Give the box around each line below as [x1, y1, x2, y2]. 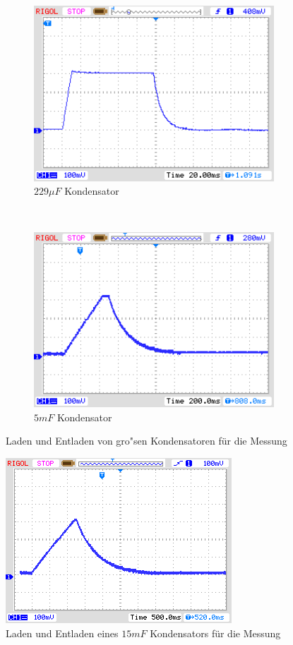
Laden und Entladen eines [6, 625, 119, 640]
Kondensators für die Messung [150, 625, 281, 640]
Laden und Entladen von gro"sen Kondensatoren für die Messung [6, 433, 287, 448]
